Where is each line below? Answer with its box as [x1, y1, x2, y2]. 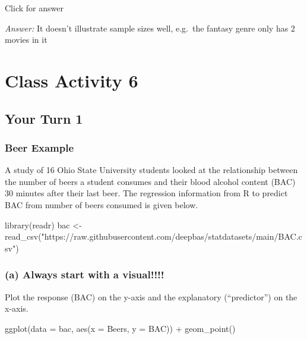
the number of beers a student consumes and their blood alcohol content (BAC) [5, 175, 296, 187]
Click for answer [5, 2, 64, 14]
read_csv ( [5, 230, 42, 243]
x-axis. [5, 302, 29, 315]
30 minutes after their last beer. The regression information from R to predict [5, 187, 288, 199]
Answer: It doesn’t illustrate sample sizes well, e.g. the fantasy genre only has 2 [5, 21, 295, 34]
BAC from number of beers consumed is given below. [5, 198, 198, 211]
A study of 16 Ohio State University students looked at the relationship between [5, 164, 298, 176]
